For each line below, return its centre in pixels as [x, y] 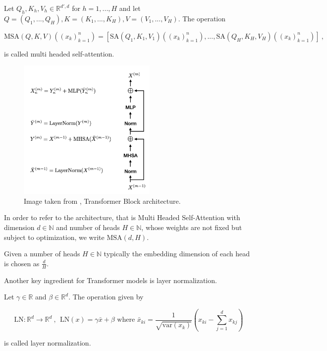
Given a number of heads [42, 254]
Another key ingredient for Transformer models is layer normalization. [110, 280]
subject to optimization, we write [54, 237]
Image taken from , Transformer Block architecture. [102, 201]
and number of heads [88, 227]
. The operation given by [106, 297]
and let [130, 8]
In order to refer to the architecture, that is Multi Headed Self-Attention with [122, 217]
